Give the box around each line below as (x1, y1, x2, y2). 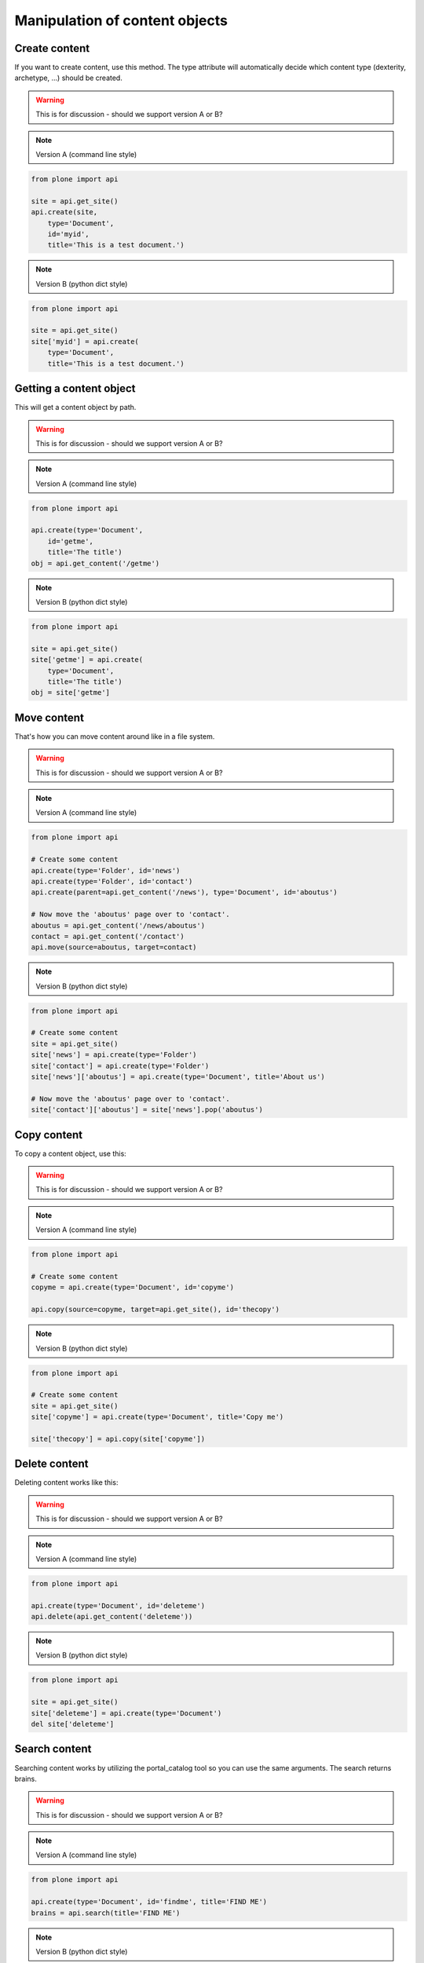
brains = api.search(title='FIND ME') (31, 1908, 181, 1917)
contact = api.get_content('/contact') (31, 931, 185, 941)
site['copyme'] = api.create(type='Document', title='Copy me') (31, 1413, 284, 1421)
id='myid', (47, 229, 90, 239)
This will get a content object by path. (14, 403, 137, 412)
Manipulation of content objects (14, 12, 228, 29)
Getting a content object (14, 382, 137, 396)
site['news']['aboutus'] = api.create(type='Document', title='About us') (31, 1073, 326, 1081)
